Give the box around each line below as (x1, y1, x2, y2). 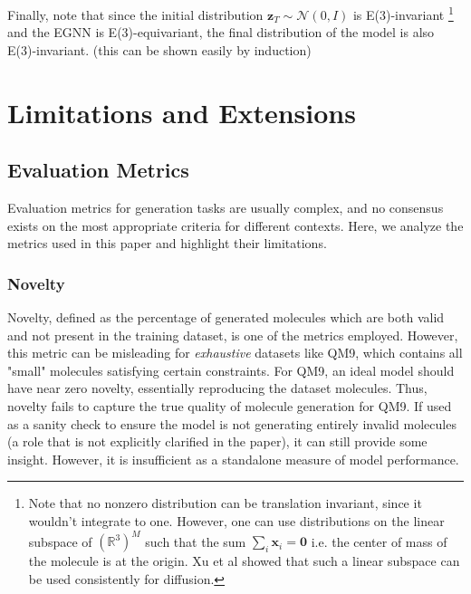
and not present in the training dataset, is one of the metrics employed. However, (7, 325, 458, 344)
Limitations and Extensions (7, 93, 356, 130)
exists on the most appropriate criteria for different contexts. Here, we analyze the (7, 216, 464, 235)
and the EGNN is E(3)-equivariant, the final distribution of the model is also (7, 23, 435, 42)
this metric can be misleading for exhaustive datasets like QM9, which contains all (7, 343, 463, 362)
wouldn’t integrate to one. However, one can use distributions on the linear (28, 511, 445, 530)
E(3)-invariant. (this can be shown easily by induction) (7, 40, 312, 59)
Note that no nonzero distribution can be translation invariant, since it (28, 493, 422, 513)
